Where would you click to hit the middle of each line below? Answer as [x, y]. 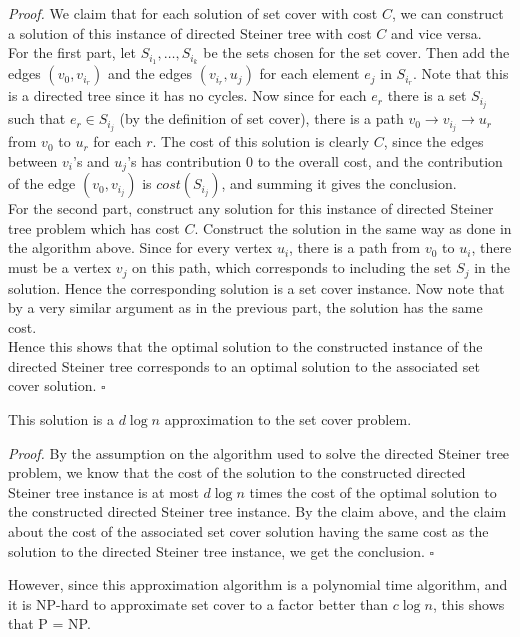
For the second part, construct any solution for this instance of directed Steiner [251, 208]
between [33, 160]
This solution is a [61, 419]
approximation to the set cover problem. [288, 419]
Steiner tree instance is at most [103, 491]
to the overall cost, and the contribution [380, 160]
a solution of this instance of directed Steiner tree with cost [190, 32]
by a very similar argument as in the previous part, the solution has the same [245, 307]
